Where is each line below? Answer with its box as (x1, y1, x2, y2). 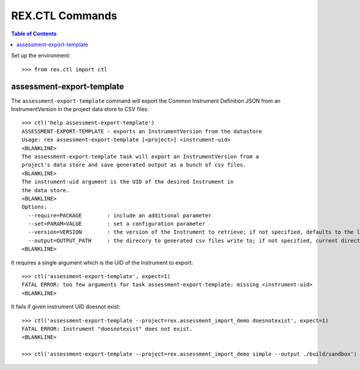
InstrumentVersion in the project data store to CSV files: (11, 106, 149, 113)
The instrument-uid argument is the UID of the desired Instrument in (22, 178, 234, 186)
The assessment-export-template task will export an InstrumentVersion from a (22, 153, 259, 160)
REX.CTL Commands (11, 9, 118, 22)
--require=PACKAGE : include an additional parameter (28, 212, 212, 219)
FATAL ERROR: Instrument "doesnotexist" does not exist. (22, 326, 193, 332)
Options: (22, 204, 47, 210)
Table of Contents (11, 30, 57, 37)
